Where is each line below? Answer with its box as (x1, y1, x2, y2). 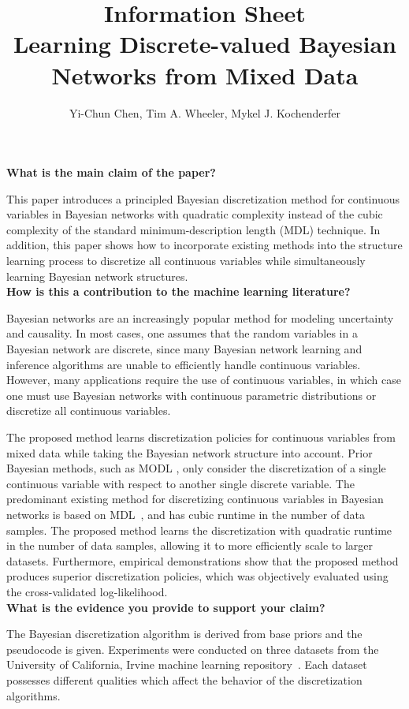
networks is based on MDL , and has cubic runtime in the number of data (6, 506, 366, 522)
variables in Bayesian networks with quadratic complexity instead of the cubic (6, 206, 383, 222)
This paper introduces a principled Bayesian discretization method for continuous (6, 190, 400, 207)
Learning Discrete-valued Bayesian (13, 28, 397, 60)
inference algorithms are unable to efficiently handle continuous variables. (6, 356, 361, 372)
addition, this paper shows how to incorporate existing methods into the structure (6, 237, 403, 253)
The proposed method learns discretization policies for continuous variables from (6, 429, 396, 445)
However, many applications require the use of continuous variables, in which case (6, 371, 402, 388)
